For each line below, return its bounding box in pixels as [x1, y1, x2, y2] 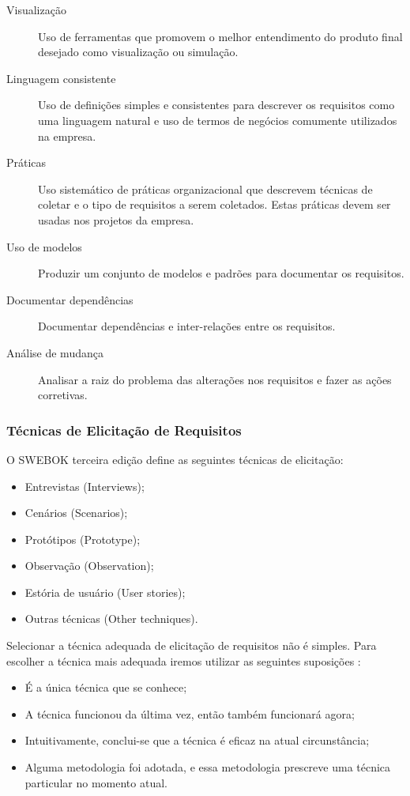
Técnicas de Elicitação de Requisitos [6, 420, 242, 439]
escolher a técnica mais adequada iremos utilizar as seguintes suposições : [6, 652, 361, 669]
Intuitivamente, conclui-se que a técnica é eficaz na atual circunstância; [24, 732, 370, 749]
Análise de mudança [6, 344, 103, 360]
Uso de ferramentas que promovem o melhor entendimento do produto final [38, 28, 403, 44]
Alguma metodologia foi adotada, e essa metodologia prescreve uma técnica [24, 759, 391, 775]
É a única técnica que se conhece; [24, 679, 187, 696]
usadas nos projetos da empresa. [38, 211, 194, 228]
